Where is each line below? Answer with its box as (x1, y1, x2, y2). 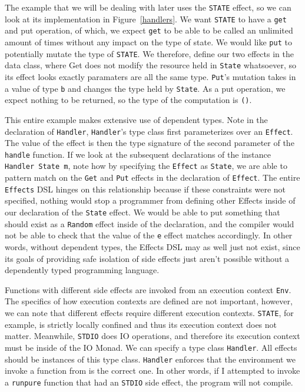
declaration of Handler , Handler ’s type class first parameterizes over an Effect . (5, 125, 293, 137)
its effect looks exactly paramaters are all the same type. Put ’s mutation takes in (5, 70, 296, 82)
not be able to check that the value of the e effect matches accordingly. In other (5, 229, 293, 241)
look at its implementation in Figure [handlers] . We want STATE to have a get (5, 12, 287, 25)
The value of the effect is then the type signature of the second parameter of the (5, 137, 294, 149)
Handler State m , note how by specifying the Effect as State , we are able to (5, 160, 287, 172)
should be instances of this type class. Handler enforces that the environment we (5, 353, 296, 365)
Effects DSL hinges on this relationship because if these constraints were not (5, 182, 286, 195)
